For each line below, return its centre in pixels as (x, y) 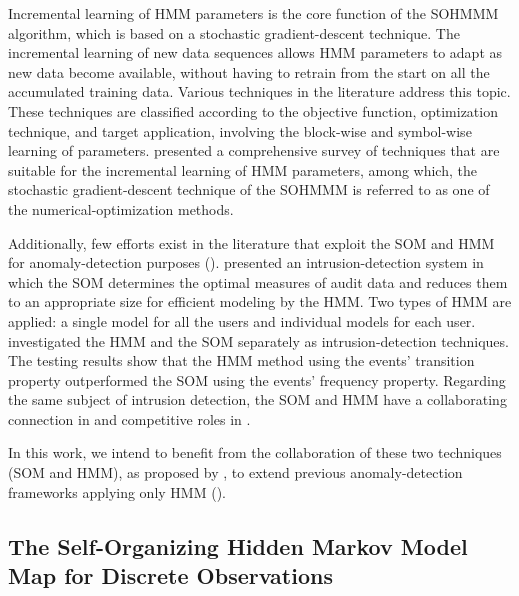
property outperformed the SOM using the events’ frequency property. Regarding (257, 379)
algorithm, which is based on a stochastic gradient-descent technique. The (234, 32)
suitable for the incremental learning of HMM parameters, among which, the (242, 169)
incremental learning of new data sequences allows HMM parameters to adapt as (255, 52)
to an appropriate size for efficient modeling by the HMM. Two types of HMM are (260, 301)
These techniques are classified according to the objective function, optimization (253, 110)
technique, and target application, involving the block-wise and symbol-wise (240, 130)
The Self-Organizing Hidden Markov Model (238, 545)
